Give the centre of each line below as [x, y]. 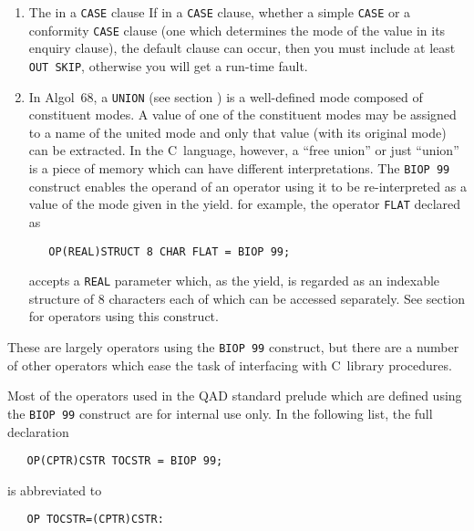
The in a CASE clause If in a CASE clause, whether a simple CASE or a [220, 12]
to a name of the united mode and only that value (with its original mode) [237, 132]
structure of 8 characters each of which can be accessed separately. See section [247, 298]
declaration [38, 431]
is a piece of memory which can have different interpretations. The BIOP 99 [239, 168]
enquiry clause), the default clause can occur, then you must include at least [242, 48]
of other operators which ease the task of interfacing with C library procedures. [230, 364]
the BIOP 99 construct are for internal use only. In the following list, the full [220, 413]
